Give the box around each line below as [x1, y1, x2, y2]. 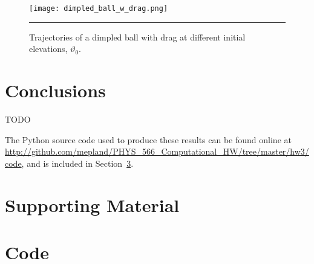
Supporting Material [5, 192, 180, 217]
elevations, [29, 42, 68, 55]
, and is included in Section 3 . [21, 156, 134, 169]
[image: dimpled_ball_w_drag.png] [29, 4, 168, 13]
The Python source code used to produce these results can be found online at [5, 133, 292, 146]
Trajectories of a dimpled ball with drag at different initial [29, 30, 246, 43]
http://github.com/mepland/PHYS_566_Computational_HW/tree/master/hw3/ [5, 145, 309, 158]
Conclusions [5, 78, 106, 103]
